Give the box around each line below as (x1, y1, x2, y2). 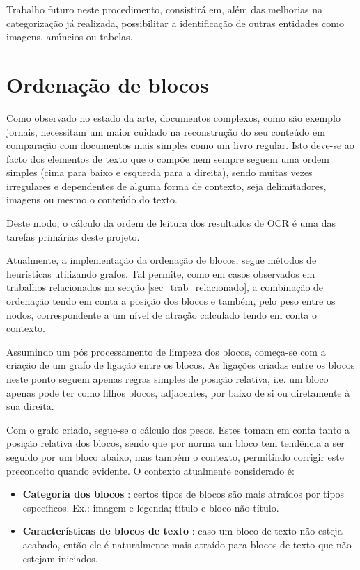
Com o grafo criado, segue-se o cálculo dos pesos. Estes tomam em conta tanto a (6, 422, 350, 436)
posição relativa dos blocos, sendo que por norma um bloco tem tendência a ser (6, 436, 345, 450)
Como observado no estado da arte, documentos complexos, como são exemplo (6, 110, 341, 125)
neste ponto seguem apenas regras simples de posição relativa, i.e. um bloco (6, 372, 329, 386)
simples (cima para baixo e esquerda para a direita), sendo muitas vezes (6, 165, 313, 180)
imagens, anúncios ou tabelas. (6, 29, 133, 44)
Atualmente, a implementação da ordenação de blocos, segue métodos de (6, 253, 317, 267)
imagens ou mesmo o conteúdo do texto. (6, 192, 178, 207)
